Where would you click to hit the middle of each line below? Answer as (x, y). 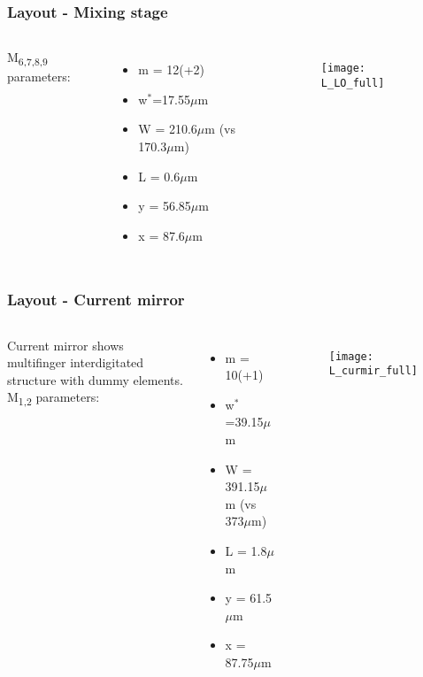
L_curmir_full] (373, 371)
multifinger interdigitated (76, 362)
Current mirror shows (65, 345)
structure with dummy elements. (95, 379)
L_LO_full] (353, 83)
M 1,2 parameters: (54, 398)
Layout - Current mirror (96, 300)
